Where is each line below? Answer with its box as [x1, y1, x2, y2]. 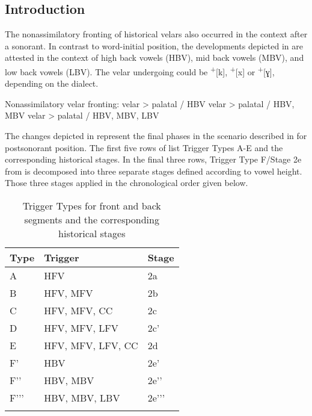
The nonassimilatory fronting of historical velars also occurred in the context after [5, 28, 308, 40]
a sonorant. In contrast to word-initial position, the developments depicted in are [5, 39, 303, 52]
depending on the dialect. [5, 77, 99, 90]
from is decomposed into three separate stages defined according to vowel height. [5, 164, 302, 177]
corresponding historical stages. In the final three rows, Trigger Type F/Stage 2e [5, 153, 302, 166]
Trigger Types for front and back [22, 198, 161, 213]
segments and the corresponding [24, 212, 159, 226]
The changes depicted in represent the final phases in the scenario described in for [5, 129, 307, 142]
